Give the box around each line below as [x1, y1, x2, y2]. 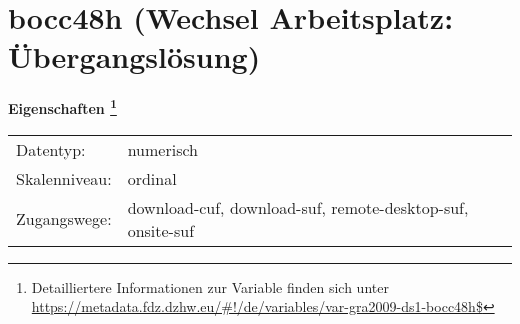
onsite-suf [127, 218, 195, 242]
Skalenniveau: [16, 166, 112, 190]
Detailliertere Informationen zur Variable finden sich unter [31, 276, 389, 297]
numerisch [127, 137, 198, 161]
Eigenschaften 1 [8, 95, 117, 118]
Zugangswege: [16, 207, 112, 231]
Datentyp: [16, 137, 86, 161]
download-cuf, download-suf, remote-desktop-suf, [127, 195, 469, 219]
